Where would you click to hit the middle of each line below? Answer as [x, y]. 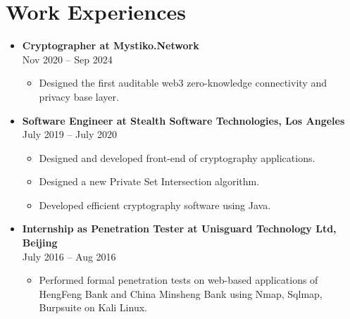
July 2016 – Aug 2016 [69, 256]
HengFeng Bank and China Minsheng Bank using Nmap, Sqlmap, [181, 293]
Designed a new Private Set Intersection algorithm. [149, 181]
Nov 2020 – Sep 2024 [67, 59]
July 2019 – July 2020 [69, 134]
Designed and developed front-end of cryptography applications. [177, 157]
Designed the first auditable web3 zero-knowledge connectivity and [183, 83]
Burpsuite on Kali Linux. [93, 307]
